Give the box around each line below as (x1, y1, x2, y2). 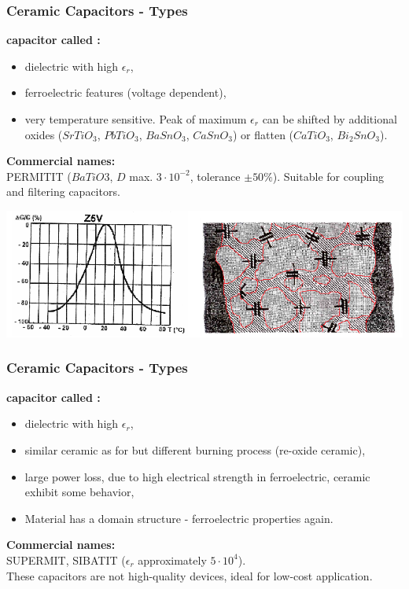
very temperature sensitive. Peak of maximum (24, 111, 247, 127)
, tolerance (190, 167, 241, 184)
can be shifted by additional (262, 111, 397, 127)
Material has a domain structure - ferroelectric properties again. (24, 510, 333, 526)
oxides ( (24, 126, 63, 142)
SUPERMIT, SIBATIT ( (6, 551, 126, 568)
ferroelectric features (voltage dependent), (24, 84, 227, 101)
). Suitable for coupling (272, 167, 385, 184)
